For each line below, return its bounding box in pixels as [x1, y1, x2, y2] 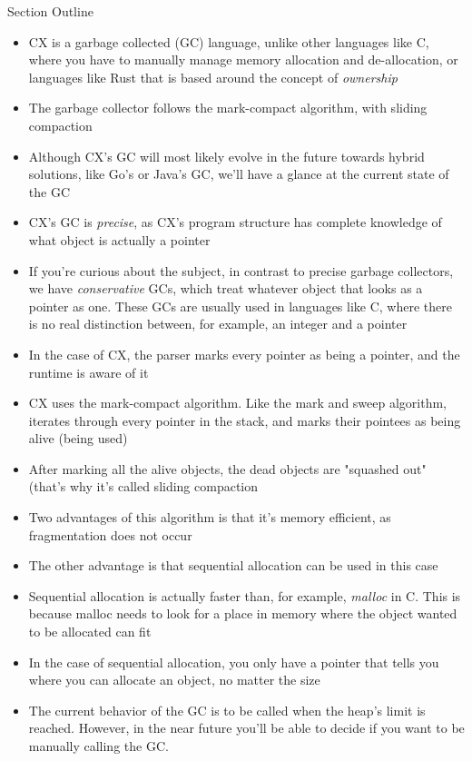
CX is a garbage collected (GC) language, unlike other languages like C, [28, 32, 429, 51]
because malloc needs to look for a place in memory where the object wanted [28, 604, 457, 623]
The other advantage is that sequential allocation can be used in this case [28, 556, 438, 575]
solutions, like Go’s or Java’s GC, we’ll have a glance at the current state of [28, 164, 449, 183]
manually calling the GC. [28, 736, 169, 755]
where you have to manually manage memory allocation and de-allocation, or [28, 50, 458, 69]
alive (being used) [28, 429, 128, 448]
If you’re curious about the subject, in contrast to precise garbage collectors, [28, 261, 454, 280]
